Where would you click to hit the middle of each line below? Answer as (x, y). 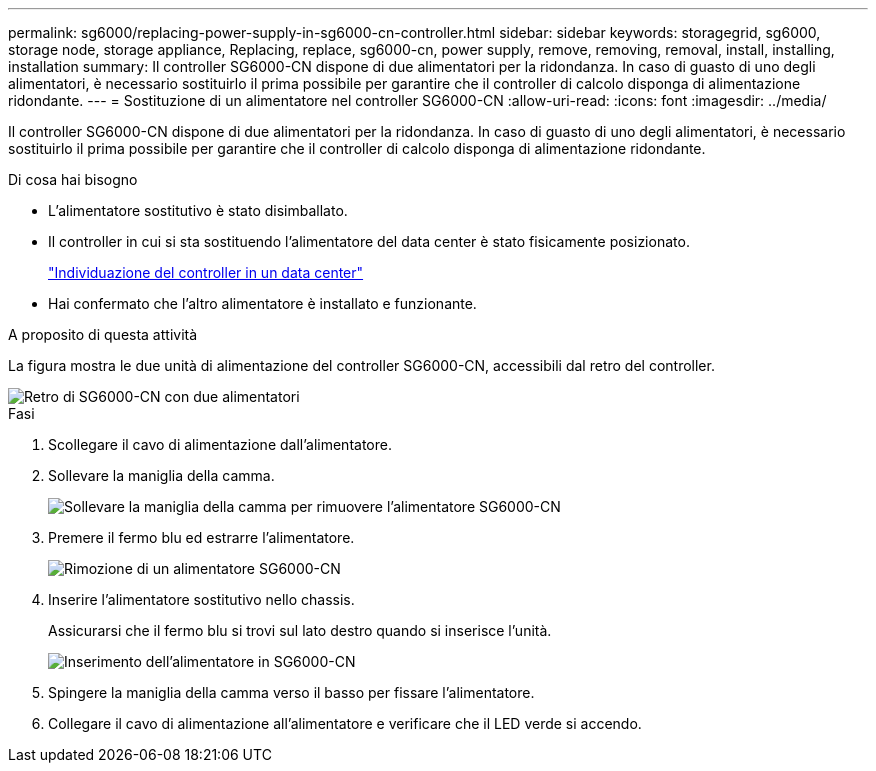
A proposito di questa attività (103, 334)
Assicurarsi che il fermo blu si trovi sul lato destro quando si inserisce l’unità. (300, 630)
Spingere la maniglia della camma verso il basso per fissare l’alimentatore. (291, 692)
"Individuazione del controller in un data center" (206, 272)
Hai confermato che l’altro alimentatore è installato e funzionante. (262, 303)
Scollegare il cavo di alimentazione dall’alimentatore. (220, 444)
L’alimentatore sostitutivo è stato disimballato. (198, 210)
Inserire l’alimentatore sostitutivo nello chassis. (201, 599)
